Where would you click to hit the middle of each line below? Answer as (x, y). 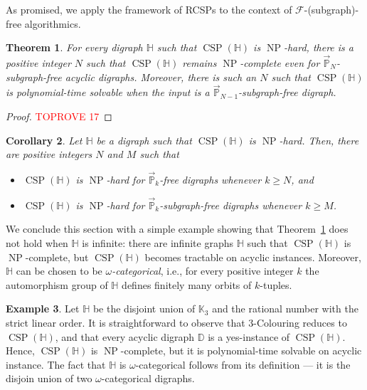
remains (200, 63)
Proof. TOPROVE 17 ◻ (59, 116)
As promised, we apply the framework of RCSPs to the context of (149, 9)
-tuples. (276, 284)
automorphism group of (57, 284)
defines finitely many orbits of (187, 284)
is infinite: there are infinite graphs (158, 243)
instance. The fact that (56, 364)
